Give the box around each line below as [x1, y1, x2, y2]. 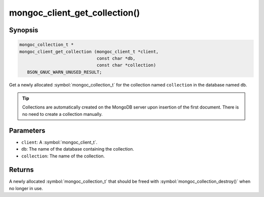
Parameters [9, 126, 45, 134]
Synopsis [9, 26, 39, 34]
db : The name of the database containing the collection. [21, 146, 134, 152]
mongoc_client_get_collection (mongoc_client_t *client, [19, 49, 159, 54]
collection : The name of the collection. [21, 153, 105, 159]
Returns [9, 166, 34, 174]
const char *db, [96, 55, 135, 61]
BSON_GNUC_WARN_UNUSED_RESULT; [27, 69, 102, 75]
